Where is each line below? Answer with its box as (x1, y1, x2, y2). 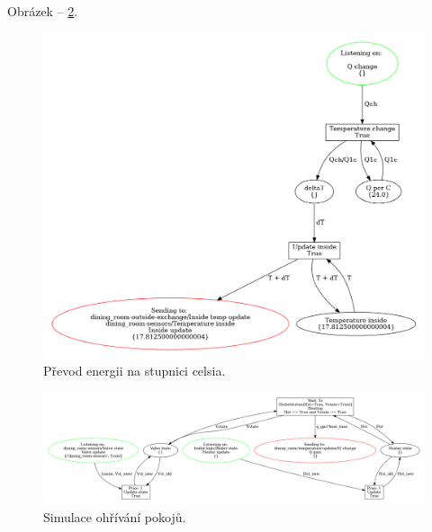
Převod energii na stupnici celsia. (43, 361, 226, 380)
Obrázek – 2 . (7, 2, 78, 20)
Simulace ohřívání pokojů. (43, 507, 186, 526)
